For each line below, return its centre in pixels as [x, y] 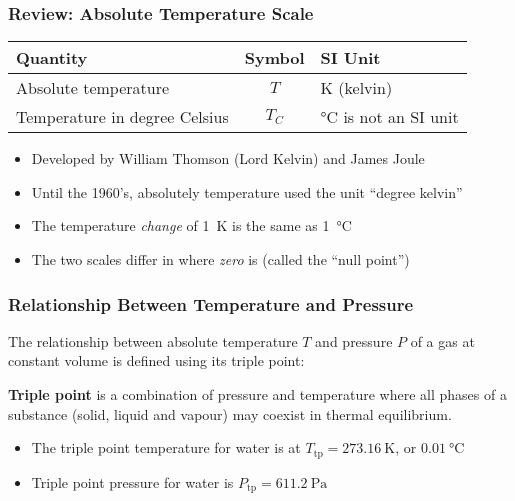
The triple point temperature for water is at [166, 447]
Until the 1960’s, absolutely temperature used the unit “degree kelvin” [247, 191]
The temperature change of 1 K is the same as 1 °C [191, 225]
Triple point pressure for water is [132, 481]
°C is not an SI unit [389, 117]
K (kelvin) [356, 88]
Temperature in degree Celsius [122, 117]
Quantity [52, 58]
